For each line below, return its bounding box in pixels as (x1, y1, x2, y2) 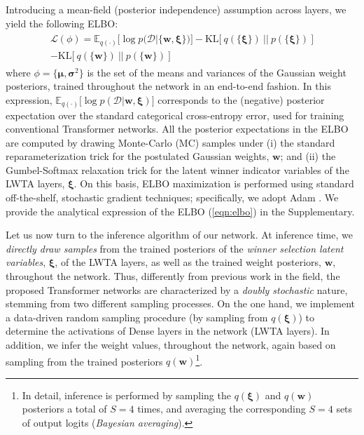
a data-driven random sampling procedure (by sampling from (6, 309, 268, 324)
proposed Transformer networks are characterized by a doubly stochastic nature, (6, 282, 348, 297)
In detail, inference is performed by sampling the (22, 387, 231, 402)
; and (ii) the (280, 149, 336, 163)
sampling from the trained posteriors (6, 354, 163, 368)
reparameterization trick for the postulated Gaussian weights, (6, 149, 269, 163)
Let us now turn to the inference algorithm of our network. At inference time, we (6, 227, 353, 242)
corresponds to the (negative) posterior (157, 92, 325, 107)
